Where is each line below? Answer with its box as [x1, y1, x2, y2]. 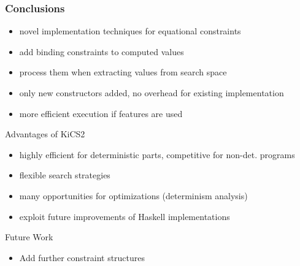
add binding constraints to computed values [19, 45, 184, 58]
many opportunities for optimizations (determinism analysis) [19, 189, 248, 202]
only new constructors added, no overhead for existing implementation [19, 86, 284, 99]
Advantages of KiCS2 [5, 127, 85, 140]
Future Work [5, 230, 53, 243]
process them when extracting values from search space [19, 66, 227, 78]
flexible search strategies [19, 169, 110, 181]
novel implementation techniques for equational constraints [19, 25, 241, 37]
